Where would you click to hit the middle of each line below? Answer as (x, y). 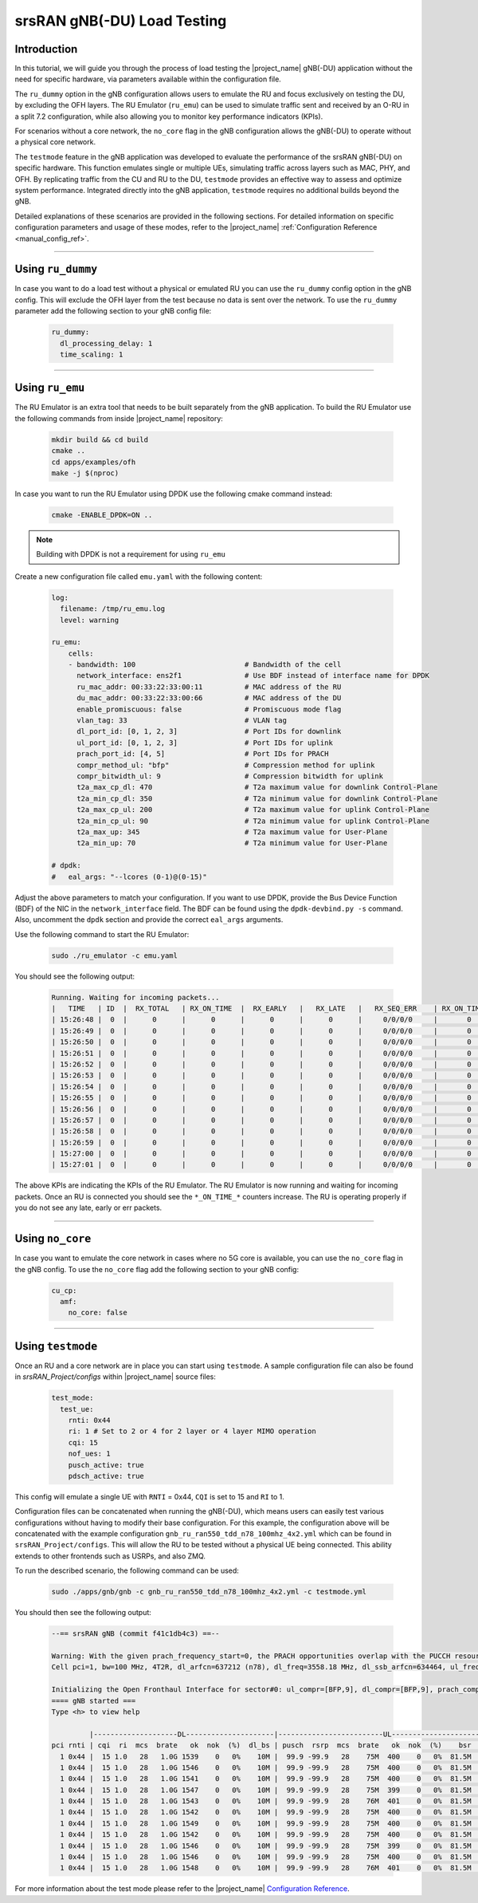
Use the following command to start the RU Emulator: (102, 934)
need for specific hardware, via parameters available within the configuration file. (148, 79)
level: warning (90, 620)
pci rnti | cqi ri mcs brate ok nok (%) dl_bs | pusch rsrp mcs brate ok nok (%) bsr (261, 1745)
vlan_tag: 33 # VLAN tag (182, 721)
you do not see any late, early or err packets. (88, 1208)
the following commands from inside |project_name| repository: (119, 418)
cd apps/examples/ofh (94, 462)
